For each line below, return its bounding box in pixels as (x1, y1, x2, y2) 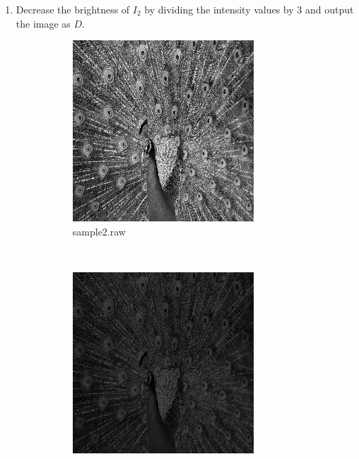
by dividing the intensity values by (144, 2, 294, 16)
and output (305, 2, 354, 16)
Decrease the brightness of (16, 2, 130, 16)
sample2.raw (72, 223, 126, 238)
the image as (16, 16, 71, 30)
